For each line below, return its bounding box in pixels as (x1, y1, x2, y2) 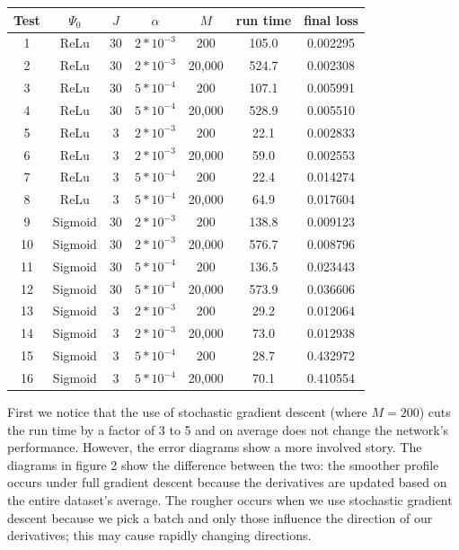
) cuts (419, 403, 451, 421)
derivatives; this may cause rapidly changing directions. (7, 526, 312, 545)
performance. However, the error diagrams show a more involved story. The (7, 438, 422, 457)
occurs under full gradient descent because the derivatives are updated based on (7, 473, 447, 492)
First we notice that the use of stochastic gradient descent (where (7, 403, 367, 421)
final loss (304, 10, 358, 29)
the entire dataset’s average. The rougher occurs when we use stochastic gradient (7, 491, 453, 510)
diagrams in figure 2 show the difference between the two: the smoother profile (7, 455, 439, 474)
